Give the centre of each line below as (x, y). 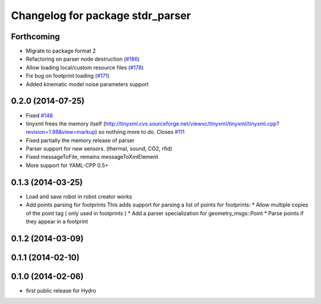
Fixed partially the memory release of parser (80, 140)
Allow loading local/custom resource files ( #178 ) (85, 67)
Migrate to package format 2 (61, 51)
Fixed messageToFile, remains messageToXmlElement (92, 157)
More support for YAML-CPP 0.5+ (67, 165)
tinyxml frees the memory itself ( (66, 123)
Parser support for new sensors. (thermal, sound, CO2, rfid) (99, 149)
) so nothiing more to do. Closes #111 (140, 132)
